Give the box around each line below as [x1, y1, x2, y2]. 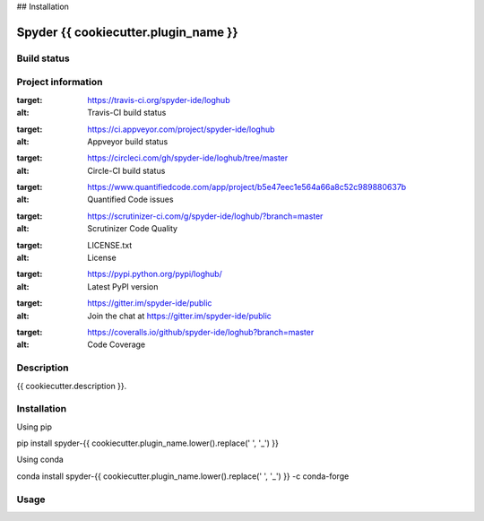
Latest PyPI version [87, 281, 159, 291]
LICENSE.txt [87, 239, 133, 250]
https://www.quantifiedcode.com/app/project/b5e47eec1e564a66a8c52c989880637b [87, 182, 407, 193]
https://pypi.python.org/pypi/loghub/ [87, 269, 223, 280]
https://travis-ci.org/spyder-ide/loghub [87, 94, 230, 105]
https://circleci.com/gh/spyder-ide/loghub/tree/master [87, 152, 289, 163]
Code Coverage [87, 339, 146, 350]
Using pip [16, 421, 53, 432]
